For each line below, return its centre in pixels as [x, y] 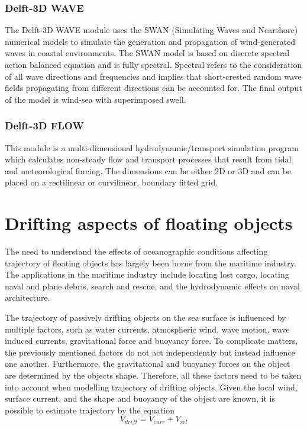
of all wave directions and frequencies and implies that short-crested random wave [153, 76]
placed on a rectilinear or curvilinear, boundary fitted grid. [112, 182]
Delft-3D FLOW [44, 126]
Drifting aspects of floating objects [149, 223]
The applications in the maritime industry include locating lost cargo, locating [147, 274]
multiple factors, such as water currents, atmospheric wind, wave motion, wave [147, 329]
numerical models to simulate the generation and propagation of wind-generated [150, 41]
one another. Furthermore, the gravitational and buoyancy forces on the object [148, 364]
